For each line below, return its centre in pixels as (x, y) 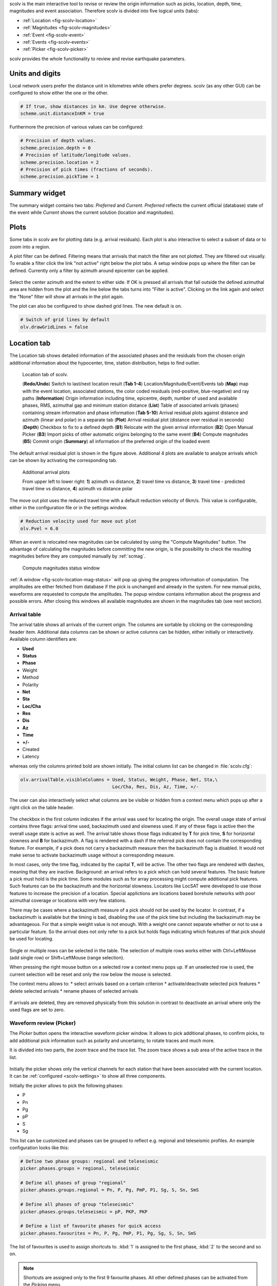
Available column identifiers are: (43, 639)
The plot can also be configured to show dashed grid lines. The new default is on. (96, 306)
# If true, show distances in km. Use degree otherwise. (93, 106)
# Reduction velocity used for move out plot (78, 521)
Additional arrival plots (46, 472)
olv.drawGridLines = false (54, 327)
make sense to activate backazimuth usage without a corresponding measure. (92, 855)
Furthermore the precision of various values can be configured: (76, 127)
